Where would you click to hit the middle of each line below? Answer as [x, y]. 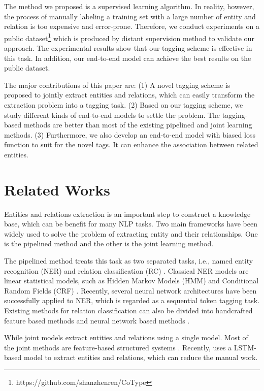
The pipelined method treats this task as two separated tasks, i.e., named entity [129, 261]
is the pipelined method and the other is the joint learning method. [109, 243]
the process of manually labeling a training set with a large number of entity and [130, 16]
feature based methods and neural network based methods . [97, 320]
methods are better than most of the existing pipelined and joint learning [138, 125]
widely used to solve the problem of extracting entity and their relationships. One [131, 233]
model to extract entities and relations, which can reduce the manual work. [141, 357]
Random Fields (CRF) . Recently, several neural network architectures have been [130, 290]
